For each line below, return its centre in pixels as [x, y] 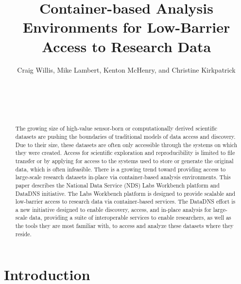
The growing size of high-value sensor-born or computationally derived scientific [116, 128]
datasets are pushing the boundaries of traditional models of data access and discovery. [125, 136]
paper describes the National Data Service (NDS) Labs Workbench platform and [117, 185]
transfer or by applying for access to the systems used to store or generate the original [124, 161]
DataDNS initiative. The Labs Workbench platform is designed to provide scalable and [125, 193]
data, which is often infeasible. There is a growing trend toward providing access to [120, 169]
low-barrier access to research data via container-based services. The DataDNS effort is [125, 201]
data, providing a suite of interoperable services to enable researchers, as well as [130, 218]
